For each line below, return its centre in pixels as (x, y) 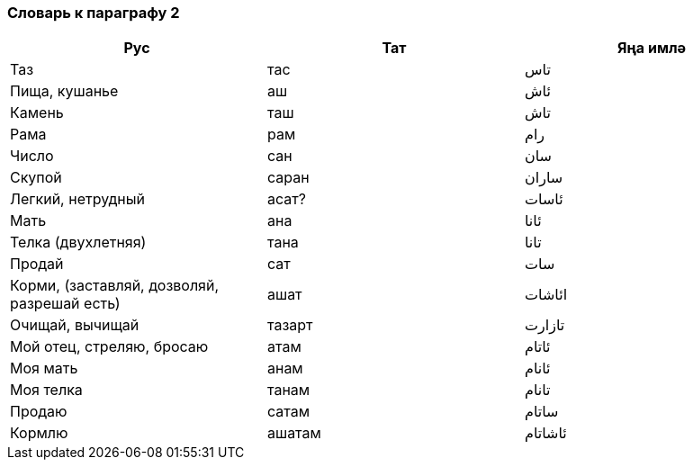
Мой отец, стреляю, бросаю (109, 347)
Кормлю (39, 433)
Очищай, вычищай (75, 325)
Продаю (39, 412)
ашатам (294, 433)
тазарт (290, 325)
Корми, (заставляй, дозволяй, (115, 286)
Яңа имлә (652, 48)
